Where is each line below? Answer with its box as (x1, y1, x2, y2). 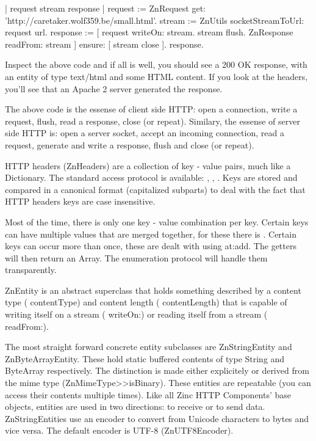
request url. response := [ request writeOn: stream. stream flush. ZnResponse (5, 26, 293, 38)
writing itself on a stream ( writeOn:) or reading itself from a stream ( (5, 308, 268, 321)
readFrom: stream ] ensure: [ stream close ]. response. (5, 37, 204, 50)
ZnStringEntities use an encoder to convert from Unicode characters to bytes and (5, 412, 309, 425)
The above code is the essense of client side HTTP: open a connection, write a (5, 103, 298, 115)
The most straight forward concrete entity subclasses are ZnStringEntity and (5, 340, 292, 353)
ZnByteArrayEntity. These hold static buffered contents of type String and (5, 352, 285, 365)
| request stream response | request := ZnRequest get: (5, 2, 206, 14)
